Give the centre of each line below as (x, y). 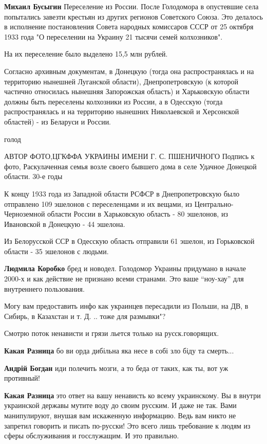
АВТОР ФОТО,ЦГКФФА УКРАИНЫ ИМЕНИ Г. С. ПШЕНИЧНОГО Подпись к (129, 156)
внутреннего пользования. (44, 288)
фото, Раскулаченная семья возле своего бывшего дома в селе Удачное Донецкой (130, 166)
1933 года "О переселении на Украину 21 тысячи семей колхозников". (113, 36)
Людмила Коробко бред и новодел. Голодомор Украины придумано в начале (125, 268)
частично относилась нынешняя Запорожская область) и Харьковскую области (127, 91)
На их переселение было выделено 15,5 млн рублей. (86, 54)
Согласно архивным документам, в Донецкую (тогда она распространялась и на (129, 71)
